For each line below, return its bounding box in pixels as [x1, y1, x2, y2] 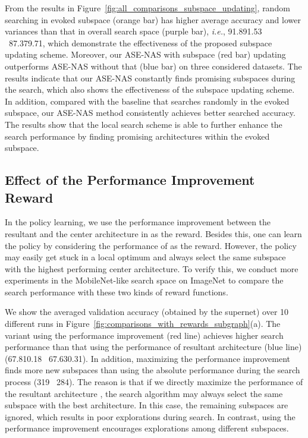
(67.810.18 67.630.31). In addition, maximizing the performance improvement [5, 352, 291, 364]
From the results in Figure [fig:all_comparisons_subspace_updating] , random [5, 2, 290, 14]
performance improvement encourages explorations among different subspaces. [5, 422, 289, 434]
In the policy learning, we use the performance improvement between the [5, 216, 271, 228]
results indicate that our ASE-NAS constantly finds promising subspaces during [5, 71, 296, 84]
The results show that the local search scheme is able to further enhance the [5, 118, 282, 130]
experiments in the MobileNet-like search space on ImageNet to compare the [5, 274, 284, 286]
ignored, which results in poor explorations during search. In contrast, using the [5, 410, 296, 423]
